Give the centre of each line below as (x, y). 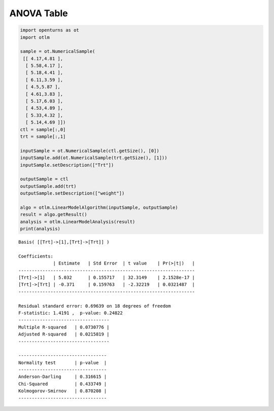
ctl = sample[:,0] (43, 129)
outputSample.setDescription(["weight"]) (72, 193)
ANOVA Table (39, 13)
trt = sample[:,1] (43, 137)
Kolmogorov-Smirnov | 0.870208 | (63, 391)
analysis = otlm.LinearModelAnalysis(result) (78, 221)
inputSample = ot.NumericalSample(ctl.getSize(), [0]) (90, 151)
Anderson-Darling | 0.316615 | (63, 377)
